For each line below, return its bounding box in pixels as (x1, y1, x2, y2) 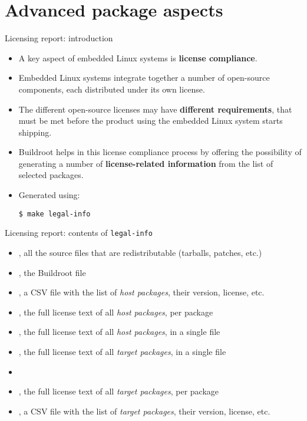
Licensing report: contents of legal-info (5, 226, 153, 239)
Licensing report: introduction (5, 32, 113, 44)
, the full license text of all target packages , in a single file (18, 345, 226, 357)
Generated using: (18, 189, 80, 201)
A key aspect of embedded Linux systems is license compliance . (18, 51, 258, 64)
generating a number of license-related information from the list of (18, 157, 273, 169)
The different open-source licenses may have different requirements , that (18, 103, 292, 115)
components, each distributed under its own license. (18, 83, 205, 95)
